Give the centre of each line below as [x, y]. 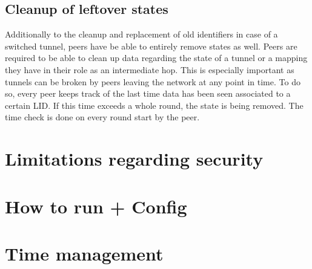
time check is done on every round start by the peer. [102, 117]
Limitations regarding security [134, 159]
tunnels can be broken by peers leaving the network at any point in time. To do [153, 81]
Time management [84, 253]
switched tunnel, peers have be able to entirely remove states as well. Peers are [151, 46]
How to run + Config [96, 206]
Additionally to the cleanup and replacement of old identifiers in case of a [141, 34]
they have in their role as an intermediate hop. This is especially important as [150, 69]
